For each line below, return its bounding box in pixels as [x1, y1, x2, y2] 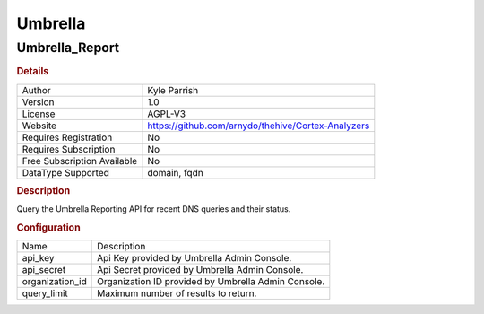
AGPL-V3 [147, 108, 186, 120]
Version [22, 95, 55, 108]
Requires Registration [22, 131, 113, 144]
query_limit [22, 287, 69, 300]
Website [22, 119, 57, 132]
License [22, 108, 56, 120]
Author [22, 83, 51, 96]
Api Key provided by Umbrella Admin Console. [97, 252, 292, 265]
